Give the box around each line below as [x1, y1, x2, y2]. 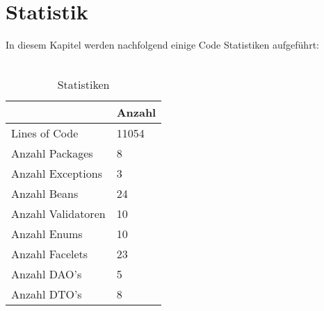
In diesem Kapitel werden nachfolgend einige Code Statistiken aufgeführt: [6, 37, 319, 52]
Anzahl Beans [11, 185, 79, 202]
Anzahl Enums [11, 226, 83, 242]
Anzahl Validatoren [11, 205, 106, 222]
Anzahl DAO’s [11, 266, 82, 283]
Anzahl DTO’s [11, 286, 82, 303]
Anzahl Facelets [11, 246, 88, 262]
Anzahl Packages [11, 145, 93, 162]
